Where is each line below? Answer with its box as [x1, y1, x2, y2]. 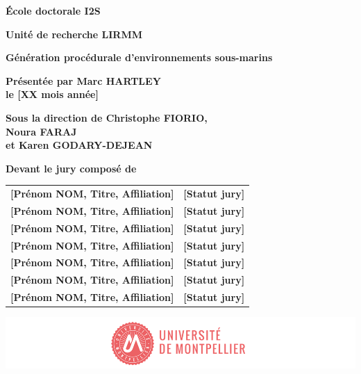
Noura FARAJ [6, 124, 77, 138]
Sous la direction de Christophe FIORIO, [6, 110, 208, 124]
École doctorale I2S [6, 3, 101, 17]
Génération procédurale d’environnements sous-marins [6, 50, 273, 65]
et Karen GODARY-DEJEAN [6, 138, 153, 152]
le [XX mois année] [6, 87, 99, 101]
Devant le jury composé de [6, 161, 137, 175]
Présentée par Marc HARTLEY [6, 73, 161, 88]
